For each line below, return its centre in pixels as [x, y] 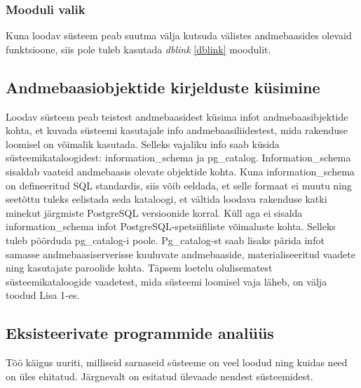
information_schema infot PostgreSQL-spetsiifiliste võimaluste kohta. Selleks [171, 226]
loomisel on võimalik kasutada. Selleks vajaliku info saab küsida [143, 143]
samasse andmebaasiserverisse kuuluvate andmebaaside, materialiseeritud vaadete [180, 254]
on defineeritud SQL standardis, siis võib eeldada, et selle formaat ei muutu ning [179, 185]
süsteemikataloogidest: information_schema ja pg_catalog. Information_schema [178, 158]
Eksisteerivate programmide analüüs [140, 333]
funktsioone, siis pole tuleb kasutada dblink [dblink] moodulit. [138, 49]
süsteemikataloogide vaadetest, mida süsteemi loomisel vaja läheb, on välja [166, 281]
